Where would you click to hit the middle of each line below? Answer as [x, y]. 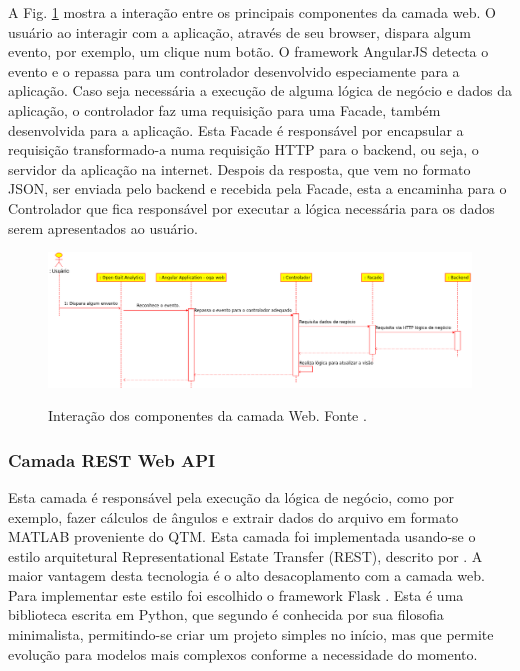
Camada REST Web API [112, 459]
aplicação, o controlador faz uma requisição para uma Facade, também [224, 109]
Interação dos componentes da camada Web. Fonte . [207, 415]
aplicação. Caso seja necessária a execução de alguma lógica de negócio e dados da [260, 90]
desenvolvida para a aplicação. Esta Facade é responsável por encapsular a [236, 129]
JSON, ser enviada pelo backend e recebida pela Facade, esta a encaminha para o [257, 188]
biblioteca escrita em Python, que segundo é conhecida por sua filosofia [226, 614]
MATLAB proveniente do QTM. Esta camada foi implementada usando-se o [242, 536]
